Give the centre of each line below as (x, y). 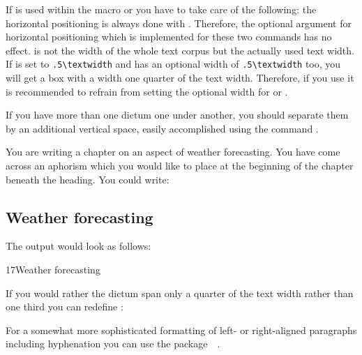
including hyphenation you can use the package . (113, 343)
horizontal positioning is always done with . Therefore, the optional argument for (179, 23)
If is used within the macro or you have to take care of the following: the (161, 9)
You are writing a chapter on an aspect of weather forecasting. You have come (173, 152)
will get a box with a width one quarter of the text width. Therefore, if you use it (180, 78)
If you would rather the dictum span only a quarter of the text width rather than (180, 293)
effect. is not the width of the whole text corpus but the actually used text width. (180, 50)
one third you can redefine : (65, 307)
